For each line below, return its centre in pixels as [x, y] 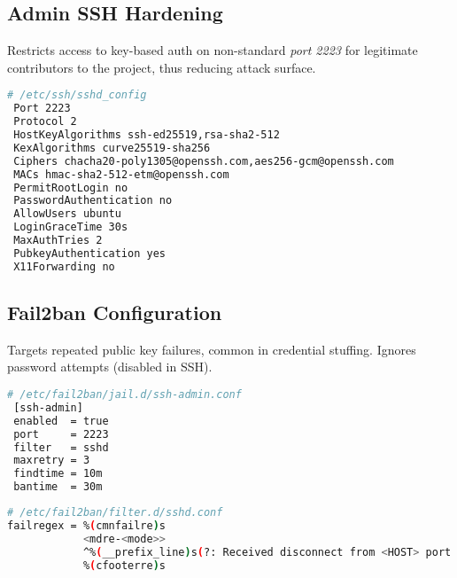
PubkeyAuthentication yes [89, 253]
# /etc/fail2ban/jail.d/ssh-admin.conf [124, 395]
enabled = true [61, 421]
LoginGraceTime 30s [71, 227]
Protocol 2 [45, 122]
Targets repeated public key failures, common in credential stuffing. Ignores [212, 349]
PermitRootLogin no [71, 187]
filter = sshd [61, 447]
